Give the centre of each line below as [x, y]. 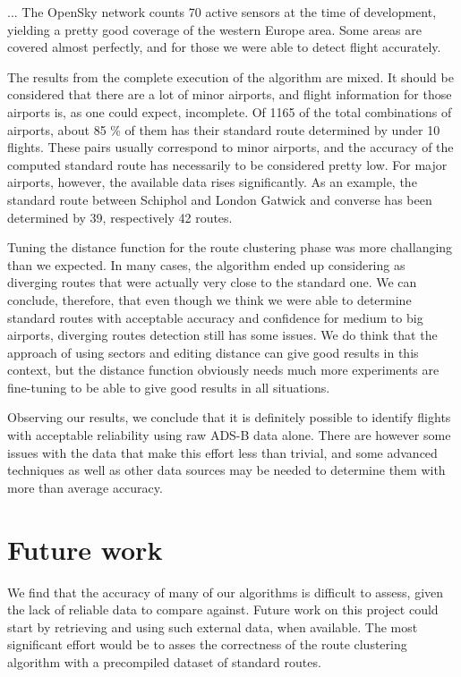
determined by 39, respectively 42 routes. [120, 217]
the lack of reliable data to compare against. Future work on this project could [223, 609]
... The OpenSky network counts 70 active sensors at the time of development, [222, 12]
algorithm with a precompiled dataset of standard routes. [164, 661]
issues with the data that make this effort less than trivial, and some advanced [222, 452]
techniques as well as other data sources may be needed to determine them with [226, 470]
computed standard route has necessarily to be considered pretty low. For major [227, 164]
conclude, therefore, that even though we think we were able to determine [209, 299]
